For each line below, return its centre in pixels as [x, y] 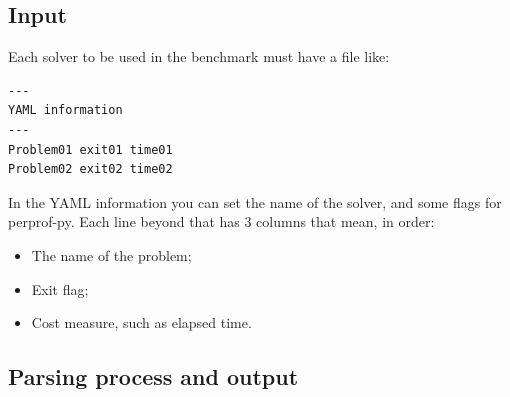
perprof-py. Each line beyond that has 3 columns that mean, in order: [221, 221]
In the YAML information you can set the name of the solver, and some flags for [255, 201]
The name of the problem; [111, 254]
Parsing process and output [153, 376]
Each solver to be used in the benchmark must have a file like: [199, 56]
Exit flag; [60, 288]
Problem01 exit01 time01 [90, 149]
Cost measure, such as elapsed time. [141, 322]
